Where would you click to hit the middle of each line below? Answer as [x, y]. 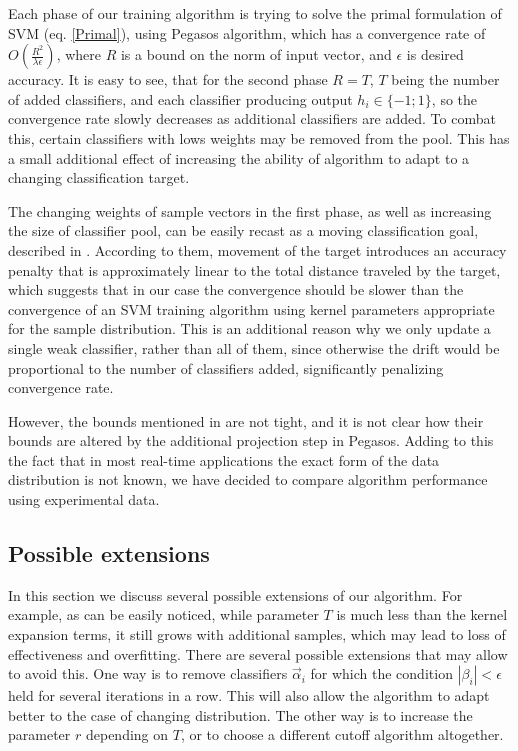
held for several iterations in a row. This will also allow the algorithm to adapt [249, 695]
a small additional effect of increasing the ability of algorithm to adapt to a [239, 157]
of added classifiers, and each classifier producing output [180, 98]
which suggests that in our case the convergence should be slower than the [236, 289]
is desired [435, 54]
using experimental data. [84, 499]
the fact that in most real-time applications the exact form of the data [224, 459]
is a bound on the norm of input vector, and [256, 54]
